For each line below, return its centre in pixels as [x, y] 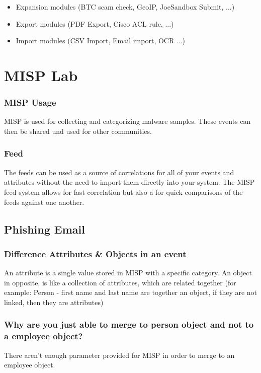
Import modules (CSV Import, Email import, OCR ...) [101, 41]
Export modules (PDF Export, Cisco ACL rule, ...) [95, 23]
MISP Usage [30, 102]
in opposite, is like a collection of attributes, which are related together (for [120, 282]
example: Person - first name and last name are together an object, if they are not [131, 292]
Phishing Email [45, 229]
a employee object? [43, 336]
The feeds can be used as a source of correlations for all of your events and [119, 172]
